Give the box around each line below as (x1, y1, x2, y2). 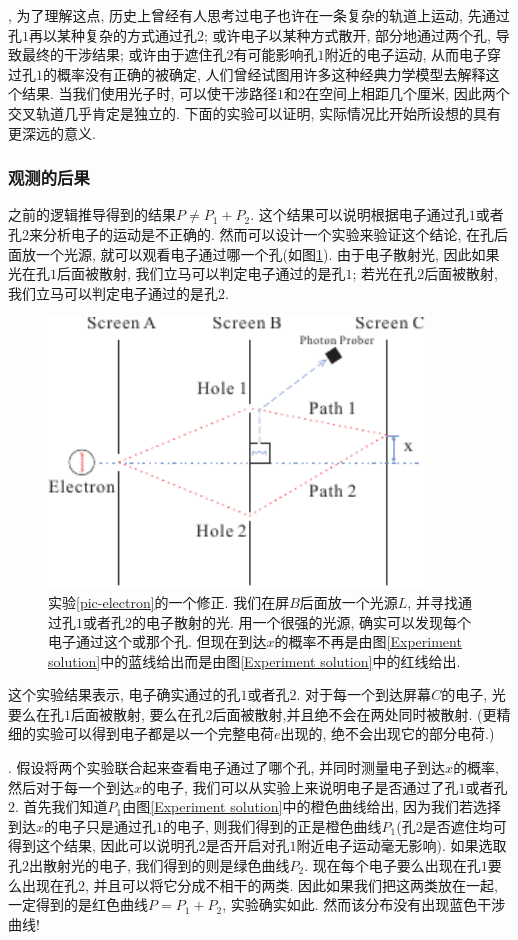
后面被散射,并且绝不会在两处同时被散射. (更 (212, 703, 497, 724)
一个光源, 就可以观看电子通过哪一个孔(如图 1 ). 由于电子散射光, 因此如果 (35, 243, 500, 264)
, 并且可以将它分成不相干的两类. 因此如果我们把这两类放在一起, (85, 874, 498, 895)
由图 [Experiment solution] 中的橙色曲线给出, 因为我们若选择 (122, 796, 501, 817)
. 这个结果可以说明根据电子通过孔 (250, 204, 469, 225)
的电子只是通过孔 (44, 815, 157, 836)
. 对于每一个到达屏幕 (296, 684, 432, 705)
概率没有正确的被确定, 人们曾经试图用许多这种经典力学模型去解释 (56, 63, 486, 84)
